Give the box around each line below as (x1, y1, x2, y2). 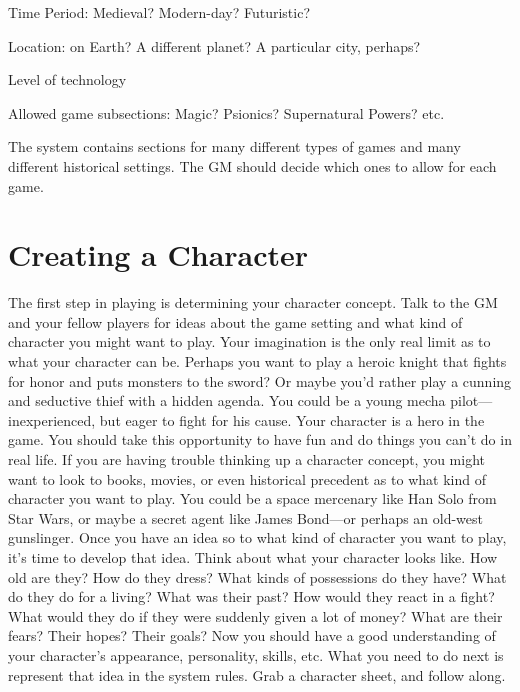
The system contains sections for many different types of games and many (8, 136, 461, 157)
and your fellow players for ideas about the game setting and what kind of (8, 311, 463, 332)
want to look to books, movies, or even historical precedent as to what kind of (8, 468, 486, 489)
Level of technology (8, 69, 127, 90)
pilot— (450, 390, 493, 411)
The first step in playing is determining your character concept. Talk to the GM (8, 292, 498, 313)
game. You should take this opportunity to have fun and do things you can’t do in (8, 429, 512, 450)
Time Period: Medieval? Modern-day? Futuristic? (8, 2, 310, 22)
